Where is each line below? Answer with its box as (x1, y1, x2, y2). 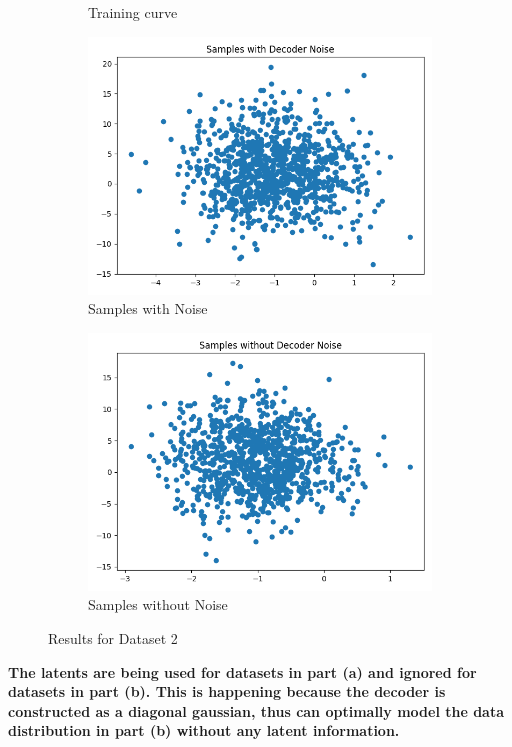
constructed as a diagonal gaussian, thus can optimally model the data (8, 700, 505, 721)
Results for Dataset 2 (48, 627, 178, 648)
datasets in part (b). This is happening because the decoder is (8, 681, 446, 702)
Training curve (88, 2, 178, 22)
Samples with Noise (88, 298, 208, 319)
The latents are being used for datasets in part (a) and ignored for (8, 661, 477, 682)
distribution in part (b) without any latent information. (8, 720, 400, 741)
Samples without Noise (88, 594, 228, 615)
